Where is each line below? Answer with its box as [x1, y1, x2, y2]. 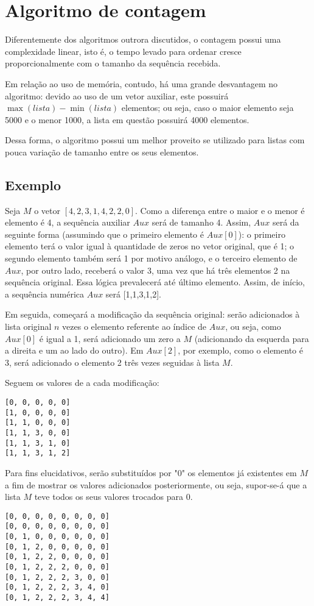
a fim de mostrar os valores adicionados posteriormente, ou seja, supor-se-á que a [5, 478, 307, 491]
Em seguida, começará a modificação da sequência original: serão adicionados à [5, 308, 300, 321]
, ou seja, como [225, 320, 281, 333]
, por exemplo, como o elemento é [178, 344, 303, 357]
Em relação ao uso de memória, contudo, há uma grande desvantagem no [5, 77, 278, 90]
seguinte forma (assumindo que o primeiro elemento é [5, 227, 204, 240]
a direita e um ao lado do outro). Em [5, 344, 144, 357]
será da [272, 216, 299, 229]
